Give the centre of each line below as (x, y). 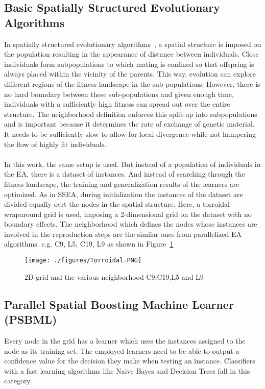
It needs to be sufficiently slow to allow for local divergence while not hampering (130, 133)
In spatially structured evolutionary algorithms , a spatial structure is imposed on (133, 44)
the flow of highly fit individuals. (55, 144)
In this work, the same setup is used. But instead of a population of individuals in (132, 164)
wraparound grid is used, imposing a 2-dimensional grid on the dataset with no (128, 214)
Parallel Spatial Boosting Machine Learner (119, 304)
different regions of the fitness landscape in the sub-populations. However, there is (132, 83)
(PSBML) (31, 319)
